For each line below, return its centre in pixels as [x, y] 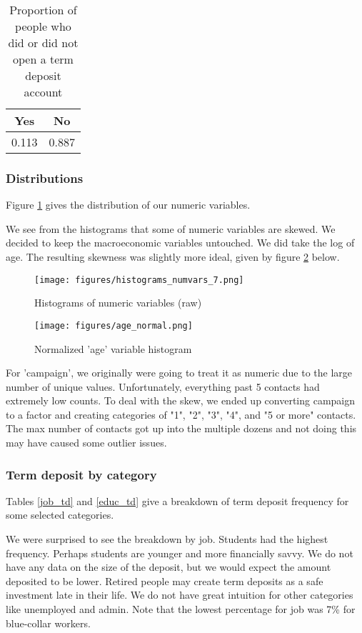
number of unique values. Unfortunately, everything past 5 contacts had [163, 386]
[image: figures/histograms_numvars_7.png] [139, 280]
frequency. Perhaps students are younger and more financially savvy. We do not [180, 553]
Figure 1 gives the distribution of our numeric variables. [128, 205]
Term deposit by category [81, 474]
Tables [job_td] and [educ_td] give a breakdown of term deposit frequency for [177, 500]
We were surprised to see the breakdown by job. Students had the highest [167, 539]
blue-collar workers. [48, 623]
